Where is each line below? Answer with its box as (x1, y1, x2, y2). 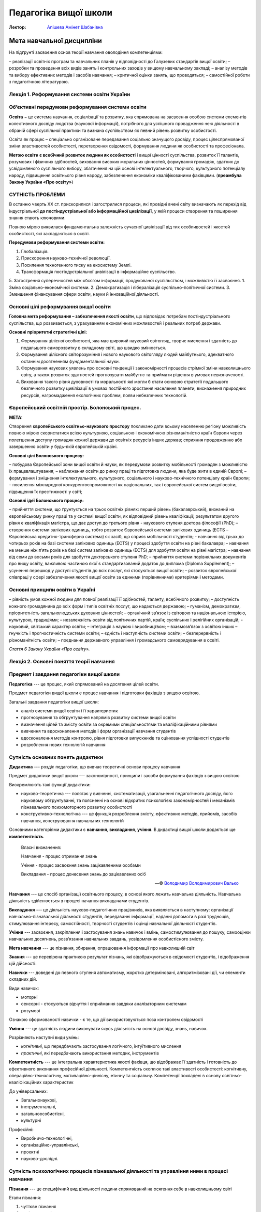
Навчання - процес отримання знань (21, 853, 98, 859)
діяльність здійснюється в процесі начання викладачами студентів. (9, 898, 149, 904)
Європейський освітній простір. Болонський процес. (9, 404, 141, 411)
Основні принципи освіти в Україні (9, 587, 95, 593)
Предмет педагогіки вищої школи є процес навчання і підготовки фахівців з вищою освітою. (9, 690, 200, 696)
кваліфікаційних (9, 1079, 42, 1085)
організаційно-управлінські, (21, 1142, 79, 1148)
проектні (21, 1149, 40, 1155)
